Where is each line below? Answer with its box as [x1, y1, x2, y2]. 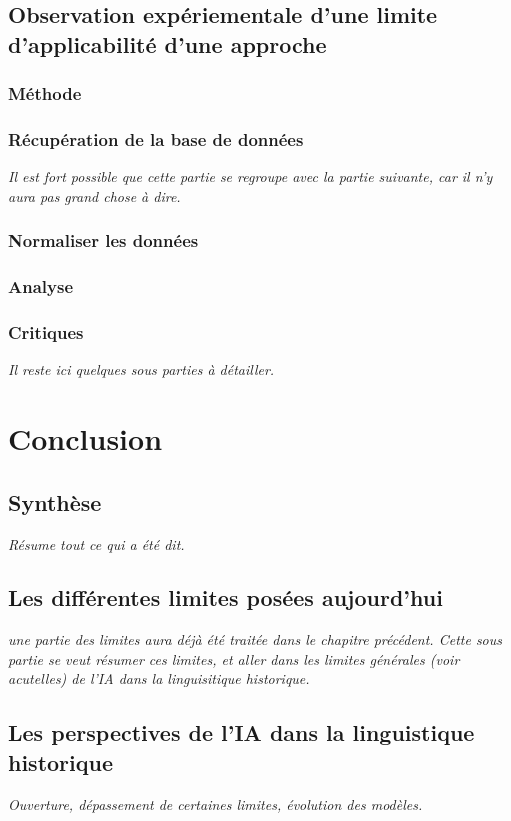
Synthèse [8, 486, 102, 517]
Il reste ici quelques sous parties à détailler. [8, 359, 275, 380]
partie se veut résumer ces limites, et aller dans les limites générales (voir [8, 648, 460, 669]
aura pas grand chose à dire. [8, 185, 181, 206]
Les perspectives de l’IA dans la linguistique [8, 717, 475, 748]
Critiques [8, 320, 84, 345]
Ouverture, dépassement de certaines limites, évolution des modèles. [8, 793, 423, 814]
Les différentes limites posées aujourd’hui [8, 582, 443, 613]
